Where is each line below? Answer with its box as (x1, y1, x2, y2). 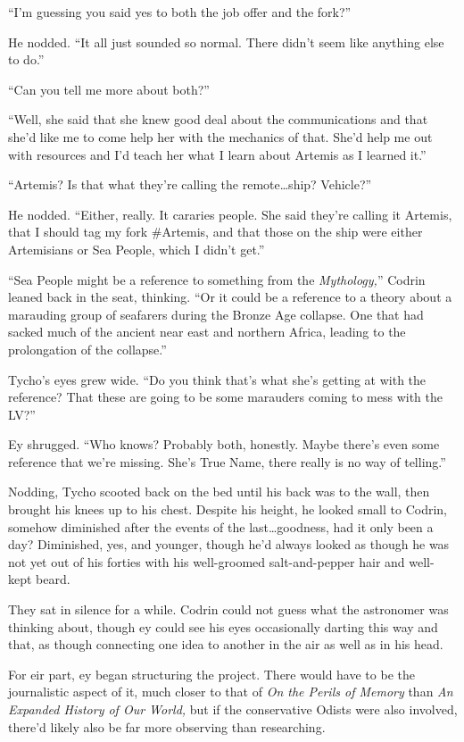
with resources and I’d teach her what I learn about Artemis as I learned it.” (8, 145, 427, 163)
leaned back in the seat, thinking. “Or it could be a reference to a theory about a (8, 288, 452, 306)
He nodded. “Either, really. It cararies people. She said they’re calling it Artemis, (8, 204, 452, 223)
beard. (36, 570, 70, 588)
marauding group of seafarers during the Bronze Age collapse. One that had (8, 304, 424, 323)
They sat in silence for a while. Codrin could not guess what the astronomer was (8, 600, 449, 619)
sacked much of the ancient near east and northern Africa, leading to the (8, 322, 406, 341)
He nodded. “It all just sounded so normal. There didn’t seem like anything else (8, 32, 444, 51)
